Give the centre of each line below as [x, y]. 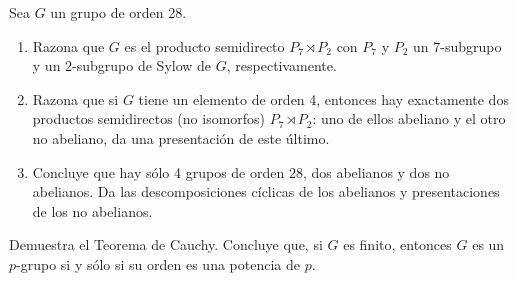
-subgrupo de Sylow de [142, 65]
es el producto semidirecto [204, 45]
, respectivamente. [281, 65]
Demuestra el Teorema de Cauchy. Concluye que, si [166, 244]
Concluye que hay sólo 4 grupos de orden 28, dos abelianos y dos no [241, 171]
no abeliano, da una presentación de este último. [181, 137]
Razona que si [75, 98]
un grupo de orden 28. [118, 12]
